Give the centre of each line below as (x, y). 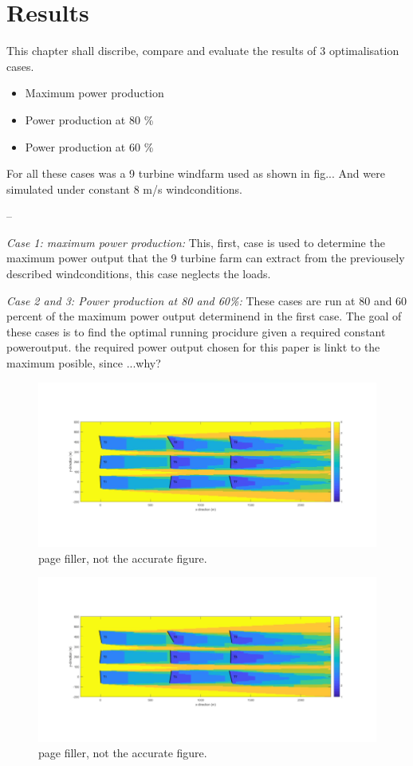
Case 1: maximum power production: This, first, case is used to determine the (196, 242)
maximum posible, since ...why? (84, 363)
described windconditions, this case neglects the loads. (139, 274)
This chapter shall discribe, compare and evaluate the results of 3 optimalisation (203, 51)
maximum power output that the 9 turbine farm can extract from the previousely (206, 258)
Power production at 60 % (89, 146)
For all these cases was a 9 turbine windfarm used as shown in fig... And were (196, 173)
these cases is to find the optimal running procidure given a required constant (196, 331)
